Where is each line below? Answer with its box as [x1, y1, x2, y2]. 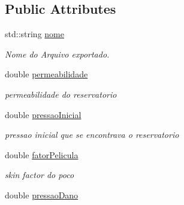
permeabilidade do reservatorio [5, 88, 117, 100]
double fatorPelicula [5, 148, 79, 161]
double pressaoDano [5, 188, 79, 201]
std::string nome [5, 28, 64, 40]
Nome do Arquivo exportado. [5, 47, 110, 60]
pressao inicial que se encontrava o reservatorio [5, 128, 179, 141]
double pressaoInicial [5, 108, 82, 120]
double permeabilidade [5, 68, 88, 80]
